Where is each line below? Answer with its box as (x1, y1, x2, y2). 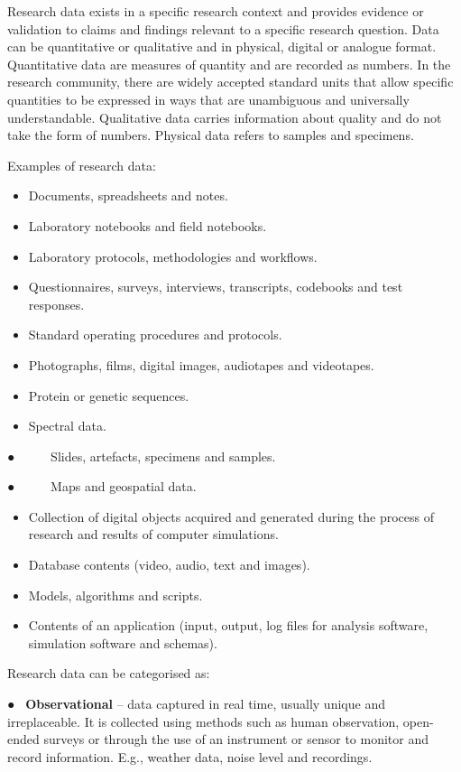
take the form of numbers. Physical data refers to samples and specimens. (7, 126, 414, 144)
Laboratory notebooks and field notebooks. (28, 216, 267, 235)
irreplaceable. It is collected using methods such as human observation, (7, 712, 400, 730)
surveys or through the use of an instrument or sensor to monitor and (43, 730, 429, 749)
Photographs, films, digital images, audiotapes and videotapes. (28, 355, 374, 374)
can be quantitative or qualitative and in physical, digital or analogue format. (7, 37, 437, 56)
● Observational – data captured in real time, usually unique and (7, 694, 385, 713)
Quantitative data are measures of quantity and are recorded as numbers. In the (7, 54, 451, 73)
